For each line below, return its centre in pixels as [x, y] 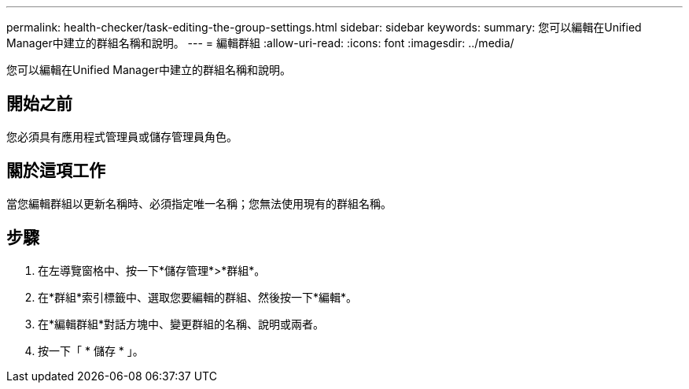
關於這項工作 [56, 171]
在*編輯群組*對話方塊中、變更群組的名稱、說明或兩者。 [181, 324]
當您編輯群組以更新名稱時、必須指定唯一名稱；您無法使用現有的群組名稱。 [199, 203]
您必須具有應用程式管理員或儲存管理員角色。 [122, 136]
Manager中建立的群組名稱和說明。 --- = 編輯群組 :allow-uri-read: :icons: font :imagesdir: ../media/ [260, 43]
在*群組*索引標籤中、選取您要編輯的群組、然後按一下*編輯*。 [198, 297]
